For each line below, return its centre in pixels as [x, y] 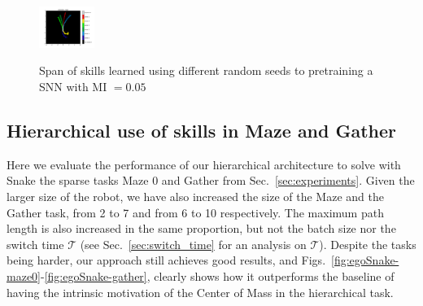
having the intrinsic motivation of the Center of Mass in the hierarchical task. [200, 292]
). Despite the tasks [368, 244]
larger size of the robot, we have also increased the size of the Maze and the [195, 197]
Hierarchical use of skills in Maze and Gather [202, 131]
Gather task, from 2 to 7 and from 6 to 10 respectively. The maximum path [195, 212]
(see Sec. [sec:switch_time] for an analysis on [193, 244]
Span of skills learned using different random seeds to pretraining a [206, 70]
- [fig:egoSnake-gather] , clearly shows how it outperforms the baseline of [218, 276]
